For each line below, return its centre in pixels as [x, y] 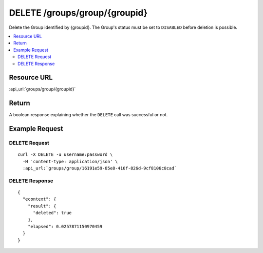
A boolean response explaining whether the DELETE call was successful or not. [88, 115]
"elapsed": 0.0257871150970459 [65, 226]
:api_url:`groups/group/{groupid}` [42, 89]
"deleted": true [52, 213]
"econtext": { [39, 199]
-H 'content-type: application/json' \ [70, 161]
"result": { [42, 206]
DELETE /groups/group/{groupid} [78, 13]
